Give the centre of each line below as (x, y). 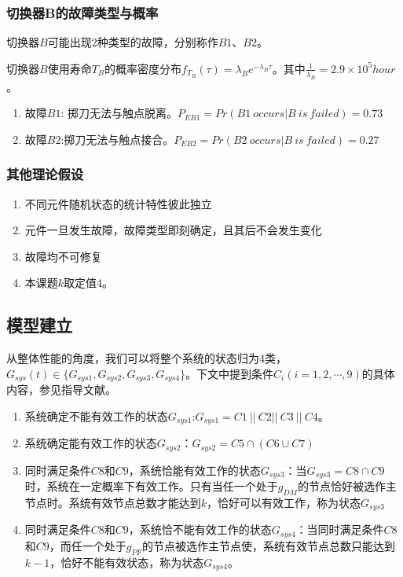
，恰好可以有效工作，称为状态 (284, 502)
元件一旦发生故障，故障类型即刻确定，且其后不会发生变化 (173, 230)
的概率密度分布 (143, 68)
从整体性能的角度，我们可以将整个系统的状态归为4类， (147, 358)
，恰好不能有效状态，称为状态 (127, 562)
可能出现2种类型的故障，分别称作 (133, 42)
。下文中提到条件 (230, 373)
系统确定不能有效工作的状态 (96, 415)
